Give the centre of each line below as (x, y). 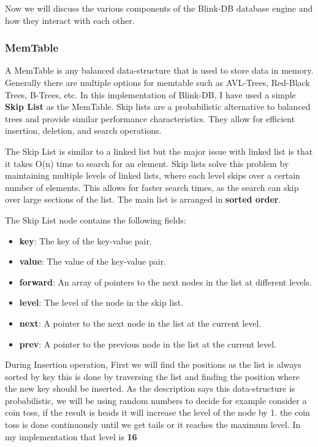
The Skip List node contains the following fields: (96, 220)
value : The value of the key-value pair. (93, 261)
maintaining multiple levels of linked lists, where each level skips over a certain (153, 175)
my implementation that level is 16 (71, 436)
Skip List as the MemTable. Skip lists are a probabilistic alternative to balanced (158, 107)
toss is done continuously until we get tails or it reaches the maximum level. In (153, 425)
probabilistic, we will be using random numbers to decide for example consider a (156, 400)
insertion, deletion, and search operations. (83, 130)
